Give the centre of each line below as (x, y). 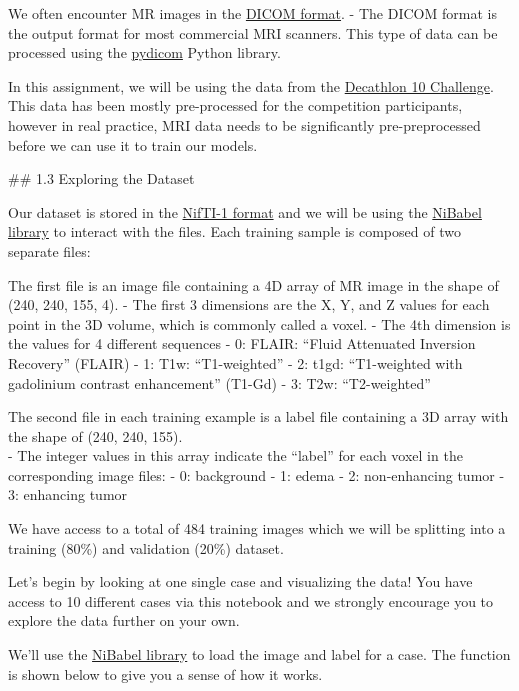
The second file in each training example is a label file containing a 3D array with (258, 416)
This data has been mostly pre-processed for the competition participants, (235, 105)
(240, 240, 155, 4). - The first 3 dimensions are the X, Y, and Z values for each (249, 304)
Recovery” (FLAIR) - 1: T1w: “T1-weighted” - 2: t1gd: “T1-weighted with (235, 362)
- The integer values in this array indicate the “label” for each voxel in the (235, 455)
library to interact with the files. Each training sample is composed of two (234, 231)
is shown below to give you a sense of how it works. (165, 673)
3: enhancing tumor (68, 494)
